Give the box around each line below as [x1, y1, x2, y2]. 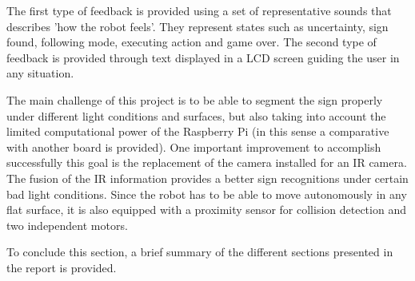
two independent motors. [6, 216, 128, 233]
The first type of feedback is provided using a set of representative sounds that [6, 2, 392, 18]
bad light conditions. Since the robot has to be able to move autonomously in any [6, 185, 407, 202]
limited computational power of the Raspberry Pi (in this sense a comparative [6, 123, 389, 140]
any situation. [6, 65, 74, 81]
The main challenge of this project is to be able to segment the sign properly [6, 91, 383, 108]
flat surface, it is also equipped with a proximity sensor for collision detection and [6, 201, 406, 218]
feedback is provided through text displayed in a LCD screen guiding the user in [6, 49, 400, 65]
